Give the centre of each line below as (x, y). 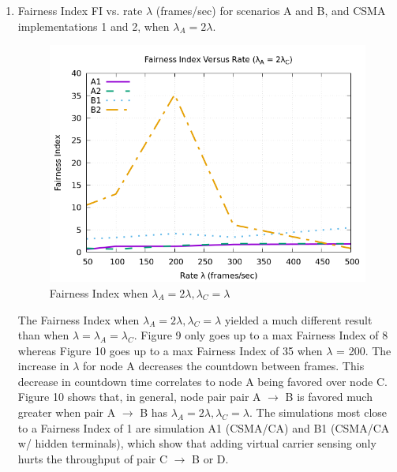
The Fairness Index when (79, 319)
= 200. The (364, 350)
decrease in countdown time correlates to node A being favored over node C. (202, 381)
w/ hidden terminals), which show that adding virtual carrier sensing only (197, 443)
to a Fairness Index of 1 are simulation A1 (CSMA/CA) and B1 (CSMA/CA (204, 427)
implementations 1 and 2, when (94, 26)
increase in (43, 366)
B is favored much (329, 397)
